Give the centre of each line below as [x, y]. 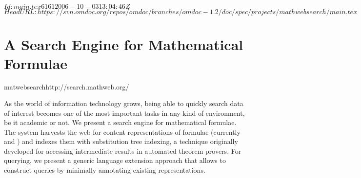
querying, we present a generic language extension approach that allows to [115, 160]
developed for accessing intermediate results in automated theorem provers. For [123, 151]
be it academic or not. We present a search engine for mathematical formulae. [120, 122]
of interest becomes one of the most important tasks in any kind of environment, [124, 113]
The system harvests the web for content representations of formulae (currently [122, 132]
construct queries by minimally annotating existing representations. [105, 170]
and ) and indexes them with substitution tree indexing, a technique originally [121, 141]
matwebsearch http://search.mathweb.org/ [67, 87]
